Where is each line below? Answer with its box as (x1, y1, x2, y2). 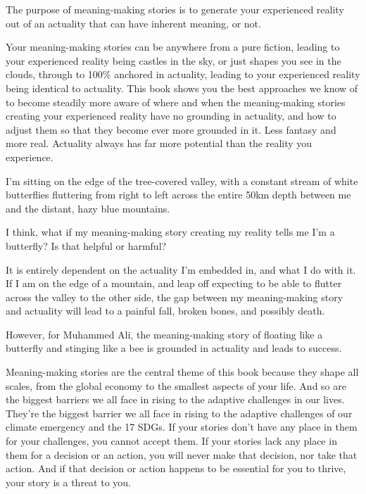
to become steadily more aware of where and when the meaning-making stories (6, 94, 346, 109)
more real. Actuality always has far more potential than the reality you (6, 136, 313, 151)
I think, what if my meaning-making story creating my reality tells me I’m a (6, 224, 335, 239)
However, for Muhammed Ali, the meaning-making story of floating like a (6, 327, 323, 341)
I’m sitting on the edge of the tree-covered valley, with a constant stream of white (6, 173, 358, 188)
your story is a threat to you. (6, 474, 131, 489)
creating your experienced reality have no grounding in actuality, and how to (6, 108, 336, 123)
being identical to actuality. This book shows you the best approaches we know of (6, 80, 358, 95)
